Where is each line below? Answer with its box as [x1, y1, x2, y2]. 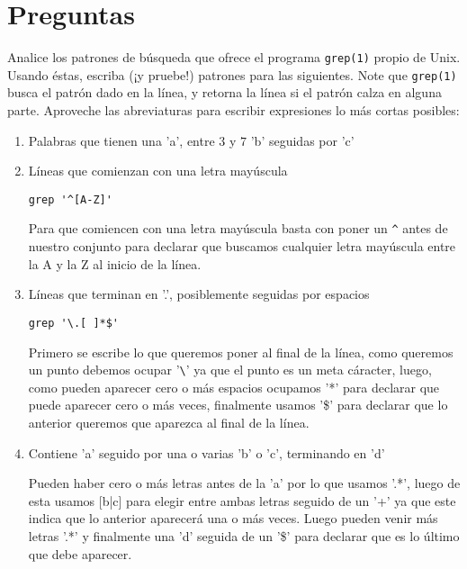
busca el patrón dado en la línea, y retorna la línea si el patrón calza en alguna [7, 83, 442, 102]
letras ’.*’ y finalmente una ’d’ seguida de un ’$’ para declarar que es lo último [28, 526, 460, 545]
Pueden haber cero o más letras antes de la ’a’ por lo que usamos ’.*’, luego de [28, 474, 461, 492]
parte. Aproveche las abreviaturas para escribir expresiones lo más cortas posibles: [7, 101, 460, 120]
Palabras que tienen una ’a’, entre [28, 131, 215, 149]
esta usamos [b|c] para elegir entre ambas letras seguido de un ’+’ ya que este [28, 491, 456, 510]
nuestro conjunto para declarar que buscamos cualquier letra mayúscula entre [28, 237, 456, 256]
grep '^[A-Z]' [28, 193, 112, 206]
